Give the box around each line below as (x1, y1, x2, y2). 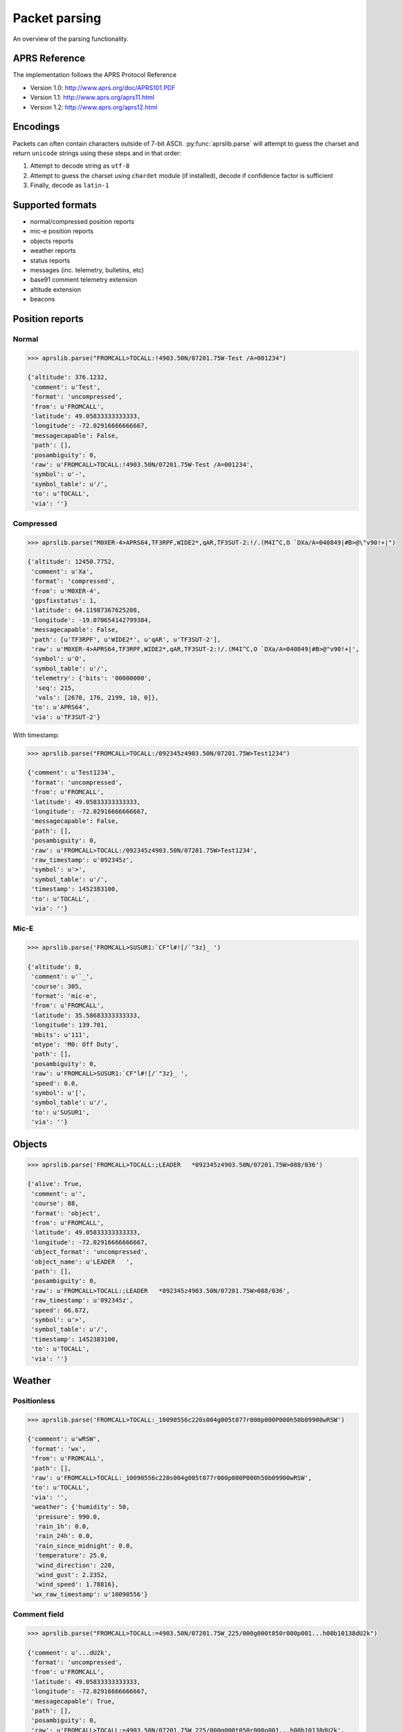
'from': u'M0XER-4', (31, 587, 101, 595)
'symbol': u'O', (31, 655, 86, 663)
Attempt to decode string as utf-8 (30, 161, 130, 170)
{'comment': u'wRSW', (27, 1435, 101, 1443)
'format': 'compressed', (31, 577, 116, 585)
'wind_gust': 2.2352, (35, 1571, 109, 1579)
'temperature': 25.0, (35, 1552, 109, 1559)
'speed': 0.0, (31, 1079, 79, 1087)
